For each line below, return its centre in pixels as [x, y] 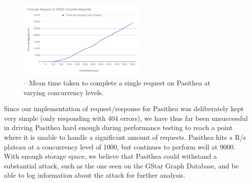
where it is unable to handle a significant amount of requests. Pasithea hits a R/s [125, 137]
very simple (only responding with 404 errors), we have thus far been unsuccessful [126, 118]
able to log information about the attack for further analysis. [95, 175]
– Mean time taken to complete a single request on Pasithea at [117, 82]
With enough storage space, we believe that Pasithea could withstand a [110, 156]
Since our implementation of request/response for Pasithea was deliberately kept [124, 108]
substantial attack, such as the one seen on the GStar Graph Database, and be [121, 165]
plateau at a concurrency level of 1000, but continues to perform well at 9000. [120, 146]
